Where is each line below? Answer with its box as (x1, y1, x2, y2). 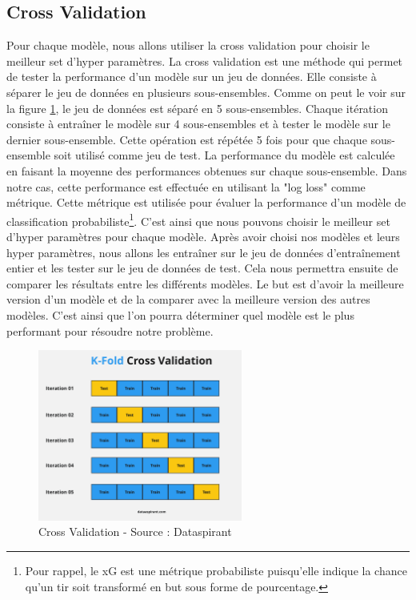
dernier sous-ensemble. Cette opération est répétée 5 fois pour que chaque (6, 131, 367, 147)
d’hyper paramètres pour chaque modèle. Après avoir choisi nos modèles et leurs (6, 228, 400, 244)
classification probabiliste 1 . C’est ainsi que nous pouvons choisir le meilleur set (6, 210, 390, 229)
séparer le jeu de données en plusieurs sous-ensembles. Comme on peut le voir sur (6, 83, 406, 100)
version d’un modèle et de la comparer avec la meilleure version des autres (6, 291, 370, 308)
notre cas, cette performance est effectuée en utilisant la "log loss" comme (6, 178, 366, 195)
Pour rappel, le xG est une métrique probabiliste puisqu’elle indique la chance (25, 562, 407, 578)
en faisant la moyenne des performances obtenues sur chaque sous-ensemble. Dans (6, 162, 407, 179)
